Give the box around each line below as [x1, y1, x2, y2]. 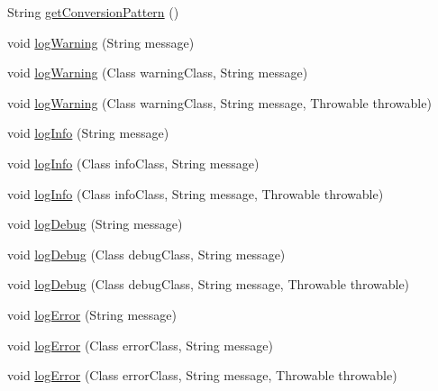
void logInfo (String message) [7, 123, 169, 142]
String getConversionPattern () [7, 3, 179, 21]
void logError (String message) [7, 305, 177, 323]
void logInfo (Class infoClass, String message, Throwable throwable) [7, 184, 384, 203]
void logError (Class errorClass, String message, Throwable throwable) [7, 366, 397, 385]
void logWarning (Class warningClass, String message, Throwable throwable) [7, 93, 432, 112]
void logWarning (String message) [7, 32, 195, 51]
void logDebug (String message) [7, 214, 183, 233]
